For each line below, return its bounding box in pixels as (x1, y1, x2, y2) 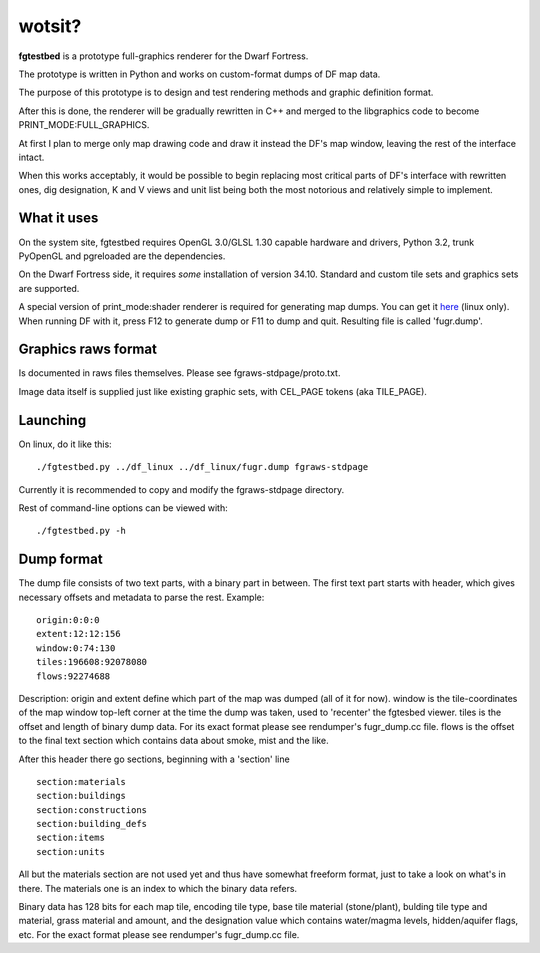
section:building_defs (36, 818, 148, 830)
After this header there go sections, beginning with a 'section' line (18, 753, 290, 765)
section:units (36, 846, 105, 857)
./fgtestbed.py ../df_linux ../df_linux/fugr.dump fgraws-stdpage (36, 461, 369, 473)
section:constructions (36, 804, 148, 815)
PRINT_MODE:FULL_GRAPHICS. (18, 119, 150, 131)
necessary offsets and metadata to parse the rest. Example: (18, 591, 265, 603)
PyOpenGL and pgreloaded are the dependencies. (18, 250, 226, 262)
